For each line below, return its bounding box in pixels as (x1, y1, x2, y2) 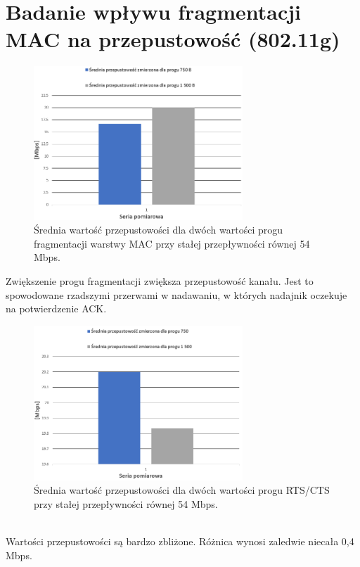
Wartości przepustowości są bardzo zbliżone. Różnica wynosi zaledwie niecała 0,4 (6, 533, 354, 548)
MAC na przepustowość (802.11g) (6, 25, 340, 53)
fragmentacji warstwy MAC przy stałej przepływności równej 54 (34, 236, 310, 250)
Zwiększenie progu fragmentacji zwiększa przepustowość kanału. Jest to (6, 274, 314, 288)
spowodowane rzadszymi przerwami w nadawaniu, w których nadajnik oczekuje (6, 287, 347, 302)
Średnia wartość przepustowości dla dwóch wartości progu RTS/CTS (34, 483, 330, 497)
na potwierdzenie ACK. (6, 301, 107, 316)
